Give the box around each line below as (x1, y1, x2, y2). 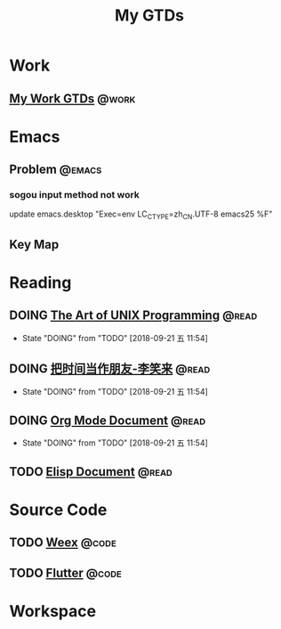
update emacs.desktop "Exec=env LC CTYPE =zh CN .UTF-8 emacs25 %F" (9, 208, 273, 222)
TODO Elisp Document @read (9, 464, 173, 479)
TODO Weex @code (9, 535, 117, 551)
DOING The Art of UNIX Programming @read (9, 308, 258, 323)
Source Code (9, 500, 108, 519)
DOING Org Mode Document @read (9, 413, 206, 428)
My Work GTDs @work (9, 91, 136, 106)
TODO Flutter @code (9, 565, 122, 580)
